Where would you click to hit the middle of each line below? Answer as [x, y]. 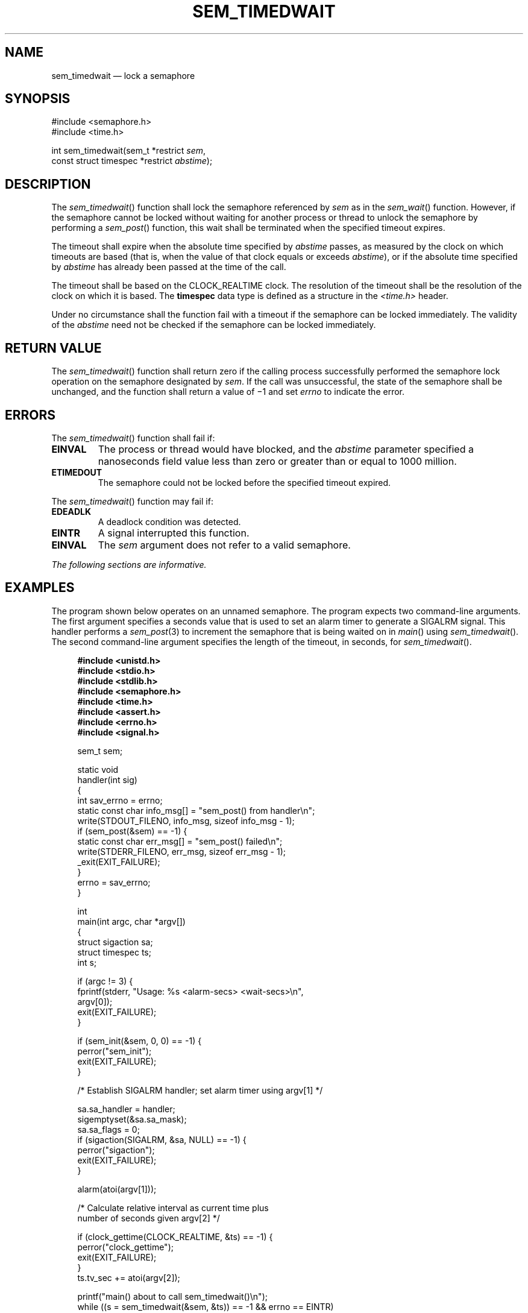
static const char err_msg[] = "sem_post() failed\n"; [180, 841]
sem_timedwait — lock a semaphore [123, 75]
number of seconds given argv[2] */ [149, 1218]
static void [98, 769]
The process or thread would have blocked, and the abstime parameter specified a [286, 449]
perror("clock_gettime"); [125, 1247]
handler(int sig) [107, 779]
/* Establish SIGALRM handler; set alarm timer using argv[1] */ [200, 1090]
